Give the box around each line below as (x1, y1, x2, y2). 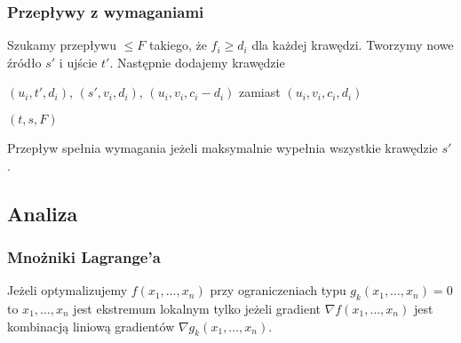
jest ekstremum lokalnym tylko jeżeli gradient (73, 299, 322, 317)
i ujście (59, 52, 98, 71)
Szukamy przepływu (7, 36, 116, 54)
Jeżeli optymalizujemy (7, 281, 128, 299)
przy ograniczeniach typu (210, 281, 346, 299)
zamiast (238, 83, 281, 101)
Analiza (7, 199, 78, 227)
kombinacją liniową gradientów (7, 316, 175, 335)
